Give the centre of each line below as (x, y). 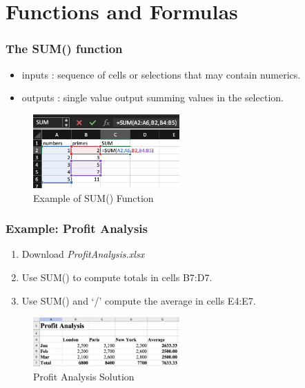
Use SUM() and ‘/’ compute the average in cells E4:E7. (139, 300)
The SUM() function (64, 49)
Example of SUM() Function (94, 197)
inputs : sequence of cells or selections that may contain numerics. (161, 74)
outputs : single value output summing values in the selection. (152, 98)
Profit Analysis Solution (84, 376)
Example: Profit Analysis (77, 228)
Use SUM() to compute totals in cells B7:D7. (117, 277)
